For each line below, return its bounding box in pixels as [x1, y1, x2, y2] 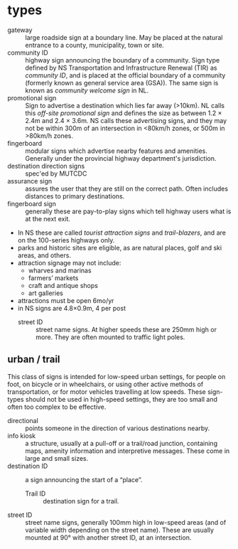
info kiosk [7, 431, 36, 439]
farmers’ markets [28, 273, 79, 282]
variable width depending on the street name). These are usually [25, 526, 215, 534]
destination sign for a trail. [43, 496, 119, 505]
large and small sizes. [25, 454, 89, 462]
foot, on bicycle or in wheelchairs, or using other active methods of [7, 380, 204, 388]
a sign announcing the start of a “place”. [25, 475, 143, 484]
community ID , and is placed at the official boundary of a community [25, 70, 226, 80]
